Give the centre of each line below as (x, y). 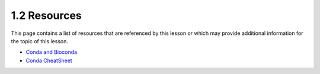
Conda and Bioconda (51, 52)
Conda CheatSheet (49, 60)
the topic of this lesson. (39, 41)
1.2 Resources (47, 15)
